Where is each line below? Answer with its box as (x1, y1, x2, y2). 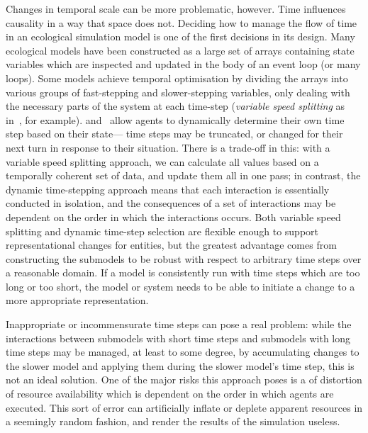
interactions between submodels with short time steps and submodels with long (6, 330, 351, 345)
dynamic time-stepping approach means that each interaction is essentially (6, 181, 330, 196)
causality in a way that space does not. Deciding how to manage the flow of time (6, 15, 357, 30)
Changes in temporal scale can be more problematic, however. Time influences (6, 1, 346, 16)
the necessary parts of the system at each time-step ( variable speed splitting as (6, 99, 345, 113)
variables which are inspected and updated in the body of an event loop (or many (6, 57, 361, 72)
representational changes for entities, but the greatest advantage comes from (6, 237, 337, 252)
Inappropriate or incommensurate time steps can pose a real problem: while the (6, 317, 352, 332)
